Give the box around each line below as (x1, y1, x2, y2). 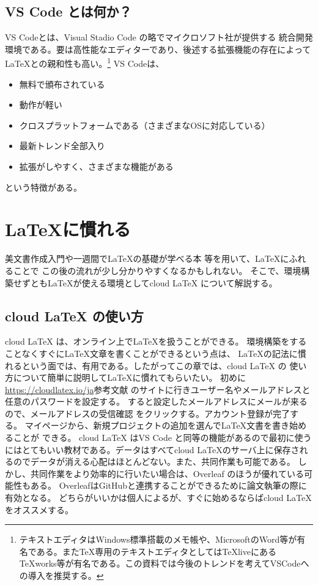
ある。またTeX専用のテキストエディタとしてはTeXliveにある (36, 545, 276, 557)
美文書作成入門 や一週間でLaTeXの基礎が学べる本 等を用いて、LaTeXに (5, 252, 289, 265)
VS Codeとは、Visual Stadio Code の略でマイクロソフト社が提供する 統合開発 (5, 31, 313, 44)
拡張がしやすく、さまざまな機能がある (19, 160, 174, 173)
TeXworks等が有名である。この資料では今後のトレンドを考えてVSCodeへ (19, 557, 309, 570)
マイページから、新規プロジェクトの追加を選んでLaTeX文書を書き (24, 419, 290, 432)
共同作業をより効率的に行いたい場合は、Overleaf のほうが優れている (30, 467, 304, 480)
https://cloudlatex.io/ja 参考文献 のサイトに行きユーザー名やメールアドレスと (5, 383, 311, 396)
